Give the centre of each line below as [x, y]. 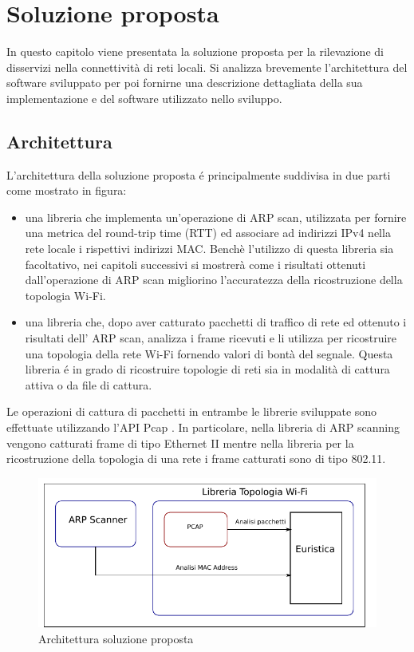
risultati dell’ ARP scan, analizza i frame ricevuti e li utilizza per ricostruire [211, 338]
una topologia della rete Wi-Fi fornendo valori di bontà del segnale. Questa [209, 353]
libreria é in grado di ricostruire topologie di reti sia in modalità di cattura [207, 369]
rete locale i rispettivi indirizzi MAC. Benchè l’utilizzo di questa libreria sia [209, 249]
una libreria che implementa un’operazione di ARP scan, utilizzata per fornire [216, 217]
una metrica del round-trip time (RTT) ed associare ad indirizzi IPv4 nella [208, 233]
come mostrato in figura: [67, 190]
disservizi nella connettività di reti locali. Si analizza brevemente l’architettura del [207, 67]
